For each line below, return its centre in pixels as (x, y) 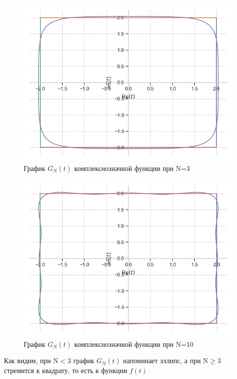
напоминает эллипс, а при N (166, 360)
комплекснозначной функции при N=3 (132, 168)
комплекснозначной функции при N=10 (134, 344)
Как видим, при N (31, 360)
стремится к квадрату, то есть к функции (66, 370)
